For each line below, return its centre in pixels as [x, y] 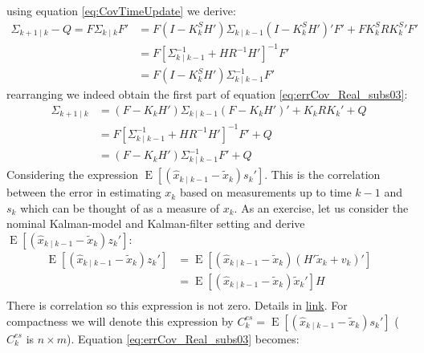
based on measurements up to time [265, 192]
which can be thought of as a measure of [120, 207]
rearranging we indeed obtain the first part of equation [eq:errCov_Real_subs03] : [207, 94]
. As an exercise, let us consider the [321, 207]
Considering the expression [73, 174]
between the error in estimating [84, 192]
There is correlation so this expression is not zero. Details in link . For [177, 304]
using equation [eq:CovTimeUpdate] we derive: [121, 10]
